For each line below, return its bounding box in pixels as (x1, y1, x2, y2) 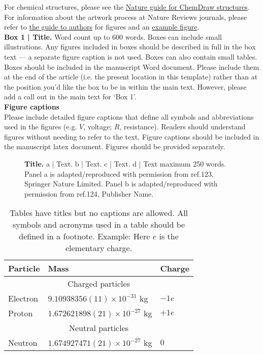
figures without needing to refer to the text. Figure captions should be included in (4, 131, 259, 142)
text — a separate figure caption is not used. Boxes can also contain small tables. (4, 51, 257, 62)
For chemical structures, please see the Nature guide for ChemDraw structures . (4, 2, 250, 12)
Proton (8, 307, 33, 319)
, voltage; (83, 121, 112, 132)
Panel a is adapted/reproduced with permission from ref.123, (24, 168, 214, 179)
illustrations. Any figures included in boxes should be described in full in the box (4, 41, 256, 52)
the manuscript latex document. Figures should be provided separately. (4, 141, 225, 152)
